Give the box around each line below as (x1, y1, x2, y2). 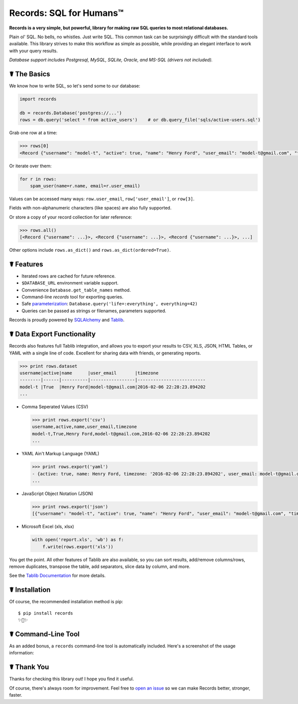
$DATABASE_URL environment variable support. (21, 280, 119, 286)
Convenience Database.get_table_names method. (21, 287, 131, 293)
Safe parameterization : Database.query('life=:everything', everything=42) (21, 301, 198, 307)
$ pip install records (18, 610, 74, 616)
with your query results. (9, 48, 58, 54)
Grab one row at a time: (9, 130, 58, 136)
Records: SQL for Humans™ (9, 7, 124, 18)
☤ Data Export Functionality (9, 330, 96, 339)
